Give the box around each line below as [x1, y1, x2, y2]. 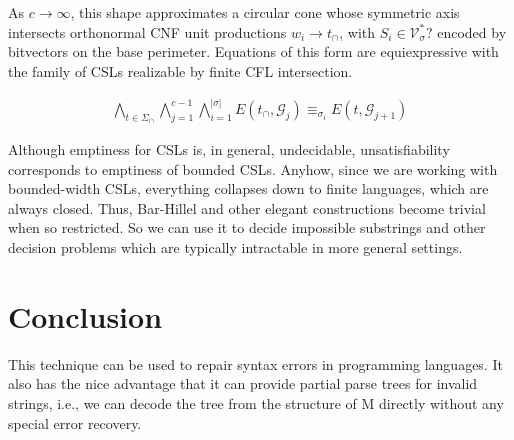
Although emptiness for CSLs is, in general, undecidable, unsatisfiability [8, 139, 450, 160]
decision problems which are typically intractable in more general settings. [8, 237, 463, 258]
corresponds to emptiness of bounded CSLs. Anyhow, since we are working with [8, 158, 498, 179]
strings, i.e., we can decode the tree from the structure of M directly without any [8, 392, 504, 413]
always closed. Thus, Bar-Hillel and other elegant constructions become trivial [8, 197, 486, 218]
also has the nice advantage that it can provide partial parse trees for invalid [8, 373, 478, 394]
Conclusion [8, 295, 163, 336]
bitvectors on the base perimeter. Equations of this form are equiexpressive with [8, 41, 499, 62]
